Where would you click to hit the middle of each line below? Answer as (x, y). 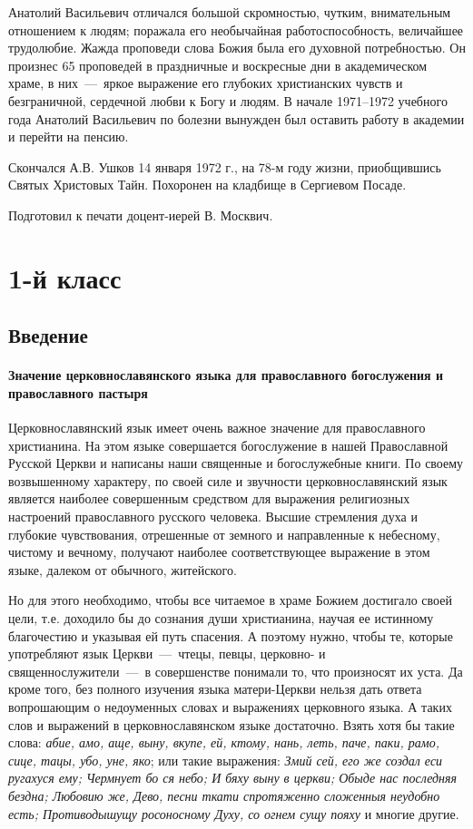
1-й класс (65, 277)
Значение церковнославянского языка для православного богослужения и (226, 375)
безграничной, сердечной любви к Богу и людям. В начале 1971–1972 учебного (228, 100)
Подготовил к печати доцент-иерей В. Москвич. (141, 215)
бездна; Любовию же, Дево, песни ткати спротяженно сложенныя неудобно (224, 795)
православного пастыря (78, 392)
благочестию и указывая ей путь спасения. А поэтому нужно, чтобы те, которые (231, 635)
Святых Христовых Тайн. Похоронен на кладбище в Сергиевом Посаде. (207, 185)
